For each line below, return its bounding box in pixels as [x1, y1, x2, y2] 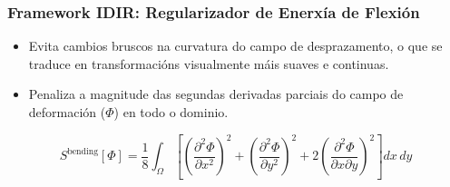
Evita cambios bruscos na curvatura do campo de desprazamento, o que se [28, 36, 443, 55]
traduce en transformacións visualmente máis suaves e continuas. [28, 54, 389, 73]
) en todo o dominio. [113, 103, 229, 121]
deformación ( [28, 103, 106, 121]
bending [67, 146, 99, 156]
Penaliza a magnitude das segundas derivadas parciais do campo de [28, 84, 404, 103]
